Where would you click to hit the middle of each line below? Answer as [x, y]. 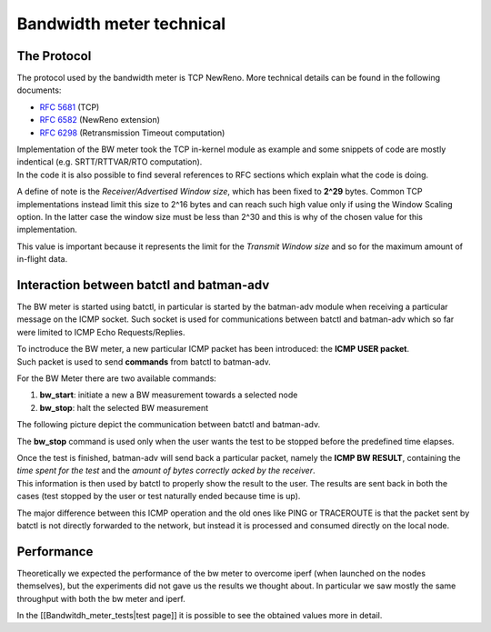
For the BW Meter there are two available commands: [117, 378]
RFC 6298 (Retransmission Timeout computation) [132, 133]
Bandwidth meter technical [121, 24]
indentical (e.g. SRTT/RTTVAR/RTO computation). [110, 162]
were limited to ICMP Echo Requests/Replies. [101, 332]
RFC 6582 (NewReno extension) [100, 120]
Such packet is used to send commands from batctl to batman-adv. [144, 361]
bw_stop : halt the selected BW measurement [124, 407]
